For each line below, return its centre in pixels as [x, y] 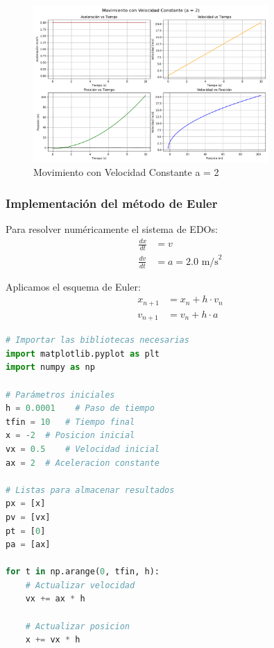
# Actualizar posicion [77, 626]
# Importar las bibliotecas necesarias [97, 340]
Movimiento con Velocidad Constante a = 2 [126, 172]
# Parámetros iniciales [60, 395]
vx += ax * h [55, 599]
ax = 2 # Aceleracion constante [83, 463]
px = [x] [26, 504]
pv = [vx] [28, 517]
